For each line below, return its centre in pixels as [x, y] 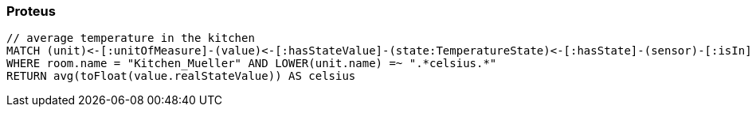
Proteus [31, 11]
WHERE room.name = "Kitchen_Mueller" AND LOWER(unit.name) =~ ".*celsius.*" [252, 64]
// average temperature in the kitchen [131, 38]
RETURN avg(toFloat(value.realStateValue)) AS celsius [181, 76]
